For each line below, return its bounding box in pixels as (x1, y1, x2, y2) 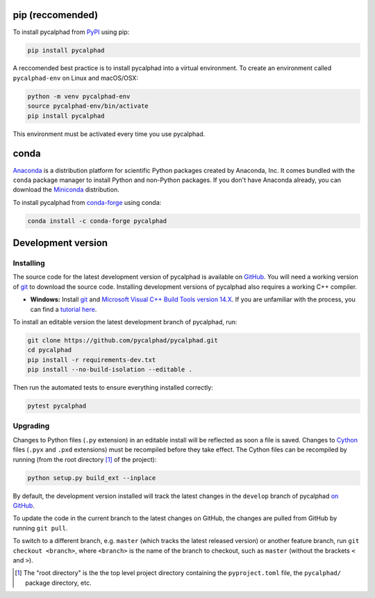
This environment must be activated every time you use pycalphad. (12, 129, 206, 138)
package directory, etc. (25, 579, 92, 587)
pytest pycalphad (27, 402, 87, 410)
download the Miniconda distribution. (12, 185, 119, 194)
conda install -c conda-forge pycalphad (27, 217, 167, 225)
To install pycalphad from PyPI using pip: (12, 28, 130, 36)
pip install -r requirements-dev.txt (27, 356, 156, 364)
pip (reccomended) (12, 9, 99, 21)
